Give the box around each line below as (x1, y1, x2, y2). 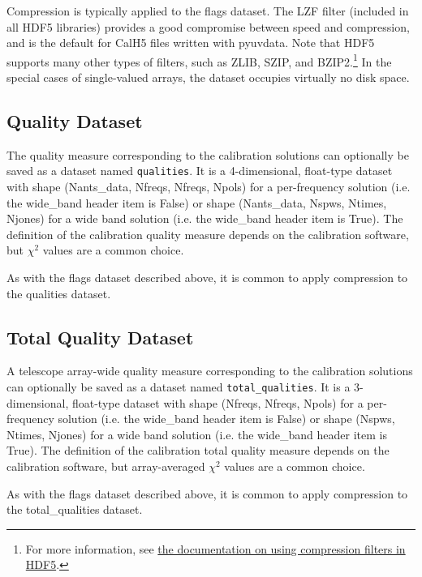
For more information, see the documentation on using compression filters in (25, 540, 406, 557)
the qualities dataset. (6, 284, 111, 301)
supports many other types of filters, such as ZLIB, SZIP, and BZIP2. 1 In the (6, 50, 392, 70)
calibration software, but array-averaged (6, 458, 205, 475)
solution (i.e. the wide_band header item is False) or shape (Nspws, (58, 410, 395, 427)
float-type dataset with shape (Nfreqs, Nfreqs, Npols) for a (71, 394, 364, 411)
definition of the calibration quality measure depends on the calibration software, (6, 225, 409, 242)
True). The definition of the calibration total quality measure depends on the (6, 442, 390, 459)
